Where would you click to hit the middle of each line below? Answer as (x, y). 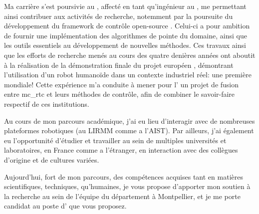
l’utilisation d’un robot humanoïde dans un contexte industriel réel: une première (128, 75)
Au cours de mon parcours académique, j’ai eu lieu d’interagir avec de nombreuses (129, 120)
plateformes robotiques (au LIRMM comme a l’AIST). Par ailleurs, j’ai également (129, 130)
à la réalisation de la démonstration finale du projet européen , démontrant (119, 65)
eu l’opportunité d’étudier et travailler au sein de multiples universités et (115, 140)
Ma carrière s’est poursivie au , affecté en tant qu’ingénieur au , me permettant (125, 6)
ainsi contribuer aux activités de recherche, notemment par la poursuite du (119, 16)
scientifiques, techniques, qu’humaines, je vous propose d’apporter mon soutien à (127, 186)
